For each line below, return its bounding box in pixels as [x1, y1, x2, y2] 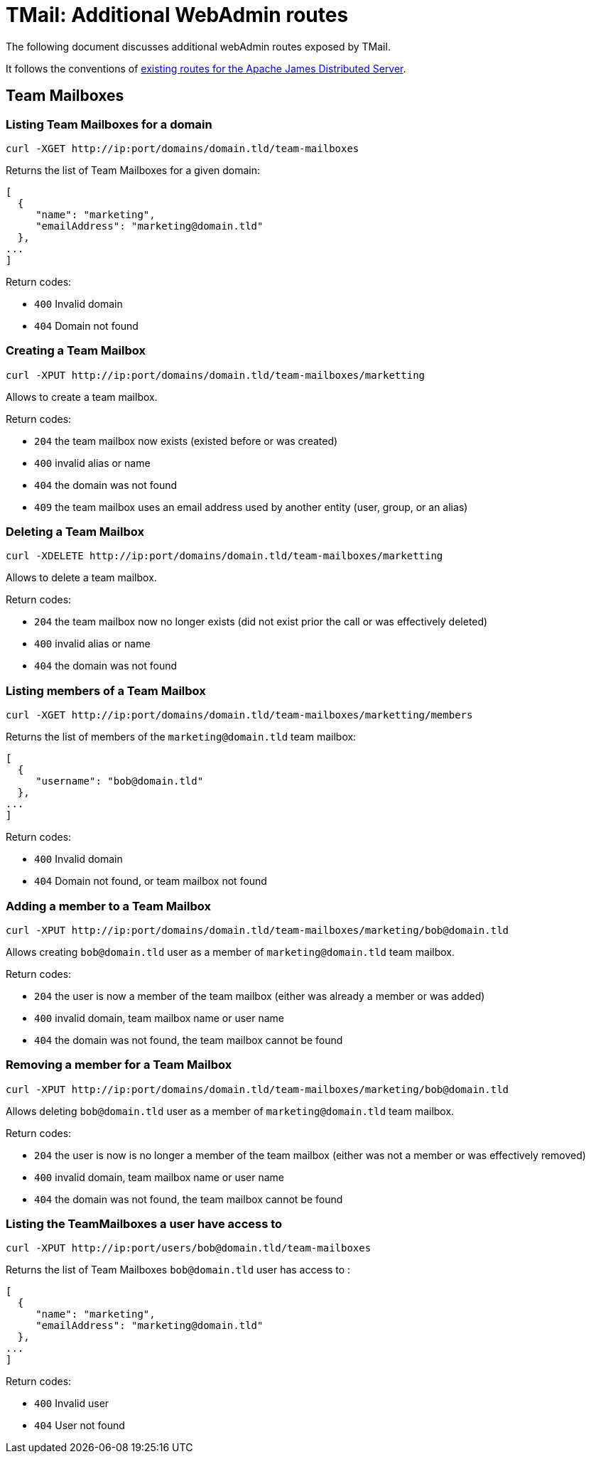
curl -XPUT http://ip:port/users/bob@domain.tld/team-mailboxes [6, 1242, 372, 1254]
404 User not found [34, 1419, 125, 1432]
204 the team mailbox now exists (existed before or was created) [34, 434, 338, 447]
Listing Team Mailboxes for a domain [6, 117, 212, 131]
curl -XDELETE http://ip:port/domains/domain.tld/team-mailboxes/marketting [6, 550, 443, 562]
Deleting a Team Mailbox [6, 524, 144, 539]
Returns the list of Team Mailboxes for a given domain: [6, 163, 261, 176]
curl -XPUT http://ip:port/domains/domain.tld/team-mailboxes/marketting [6, 369, 425, 381]
